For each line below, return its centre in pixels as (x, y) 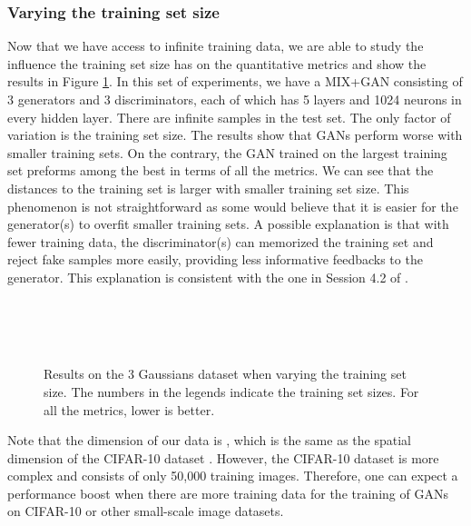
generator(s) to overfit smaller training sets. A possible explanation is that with (228, 224)
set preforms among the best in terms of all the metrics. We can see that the (221, 170)
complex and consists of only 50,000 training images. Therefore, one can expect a (233, 476)
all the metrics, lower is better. (129, 409)
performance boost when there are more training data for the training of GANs (228, 493)
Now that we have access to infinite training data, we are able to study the (216, 46)
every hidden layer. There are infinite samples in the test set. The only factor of (229, 117)
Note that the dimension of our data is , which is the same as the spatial (209, 440)
